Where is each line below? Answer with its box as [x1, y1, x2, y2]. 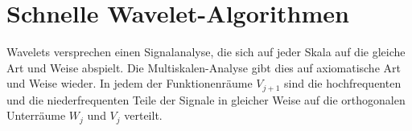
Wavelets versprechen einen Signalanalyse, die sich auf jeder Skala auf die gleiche [6, 43, 406, 60]
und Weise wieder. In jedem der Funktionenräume [6, 75, 253, 92]
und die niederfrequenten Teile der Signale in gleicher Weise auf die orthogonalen [6, 91, 406, 108]
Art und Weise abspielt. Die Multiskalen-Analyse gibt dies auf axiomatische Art [6, 59, 401, 76]
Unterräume [6, 107, 66, 124]
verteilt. [124, 107, 163, 124]
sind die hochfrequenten [283, 75, 402, 92]
